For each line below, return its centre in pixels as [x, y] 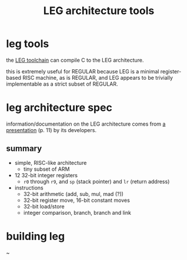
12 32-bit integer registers [46, 175]
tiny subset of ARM [46, 169]
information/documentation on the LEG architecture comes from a [86, 124]
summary [24, 149]
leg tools [28, 44]
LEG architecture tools [99, 11]
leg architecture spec [59, 108]
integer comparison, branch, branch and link [77, 212]
